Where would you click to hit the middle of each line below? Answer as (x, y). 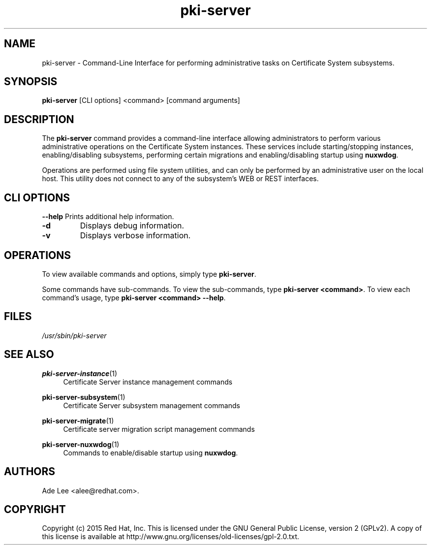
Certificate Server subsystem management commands (152, 405)
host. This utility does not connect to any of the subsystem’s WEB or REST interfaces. (180, 179)
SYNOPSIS (31, 82)
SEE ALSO (29, 355)
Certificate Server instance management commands (148, 382)
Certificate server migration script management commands (159, 429)
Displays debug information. (132, 226)
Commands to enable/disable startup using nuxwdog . (151, 452)
